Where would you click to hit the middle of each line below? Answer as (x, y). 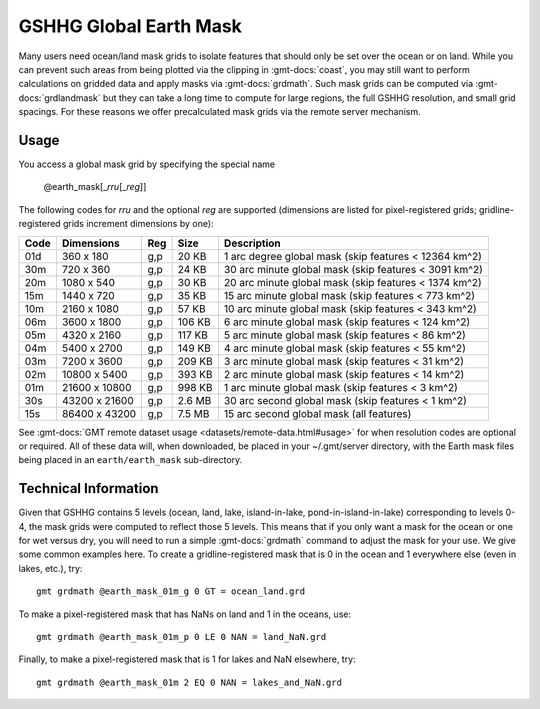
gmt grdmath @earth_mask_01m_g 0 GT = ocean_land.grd (170, 591)
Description (252, 243)
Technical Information (88, 488)
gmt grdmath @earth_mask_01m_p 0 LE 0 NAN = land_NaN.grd (181, 636)
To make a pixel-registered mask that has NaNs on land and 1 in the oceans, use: (185, 614)
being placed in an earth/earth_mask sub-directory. (130, 460)
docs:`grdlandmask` (59, 97)
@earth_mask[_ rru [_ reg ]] (95, 187)
